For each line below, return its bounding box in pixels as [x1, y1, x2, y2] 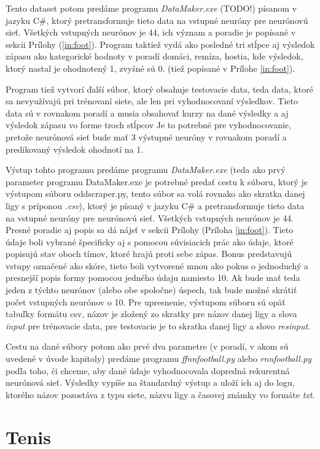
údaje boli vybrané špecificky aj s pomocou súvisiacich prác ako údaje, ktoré [6, 235, 294, 248]
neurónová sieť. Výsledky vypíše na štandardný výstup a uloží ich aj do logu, [6, 376, 295, 389]
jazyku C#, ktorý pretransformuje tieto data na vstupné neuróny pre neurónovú [6, 13, 308, 26]
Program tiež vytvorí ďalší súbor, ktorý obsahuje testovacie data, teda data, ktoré [6, 82, 313, 95]
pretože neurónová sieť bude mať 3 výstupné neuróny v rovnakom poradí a [6, 130, 287, 143]
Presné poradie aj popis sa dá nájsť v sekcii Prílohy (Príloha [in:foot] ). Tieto [6, 223, 294, 236]
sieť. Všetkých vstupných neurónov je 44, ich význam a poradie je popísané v [6, 26, 296, 39]
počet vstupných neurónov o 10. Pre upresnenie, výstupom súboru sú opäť [6, 295, 286, 308]
